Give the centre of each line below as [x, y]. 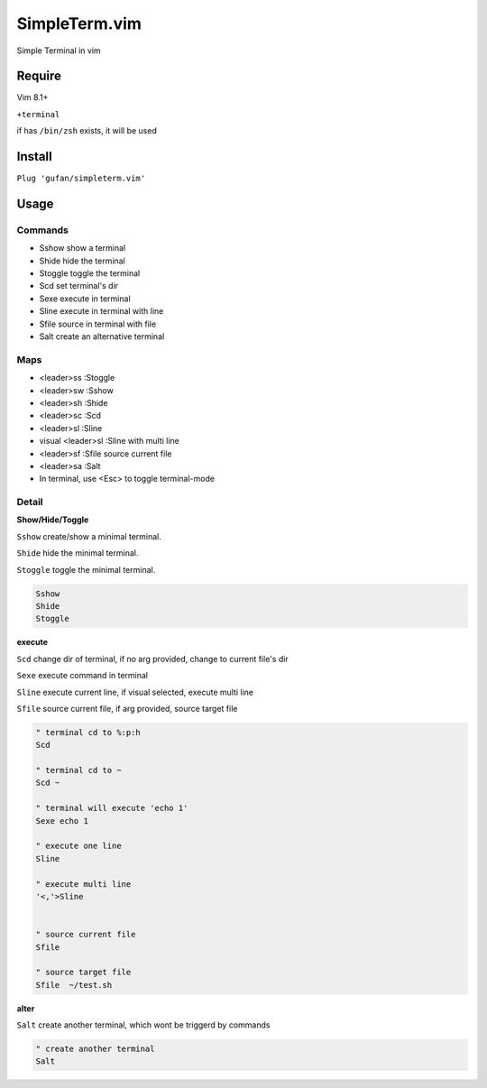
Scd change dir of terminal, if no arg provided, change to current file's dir [152, 659]
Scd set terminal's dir [79, 286]
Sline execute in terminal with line [101, 311]
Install [35, 157]
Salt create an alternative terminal [102, 337]
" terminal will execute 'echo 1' [112, 808]
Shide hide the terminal [82, 261]
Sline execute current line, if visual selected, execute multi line [135, 692]
